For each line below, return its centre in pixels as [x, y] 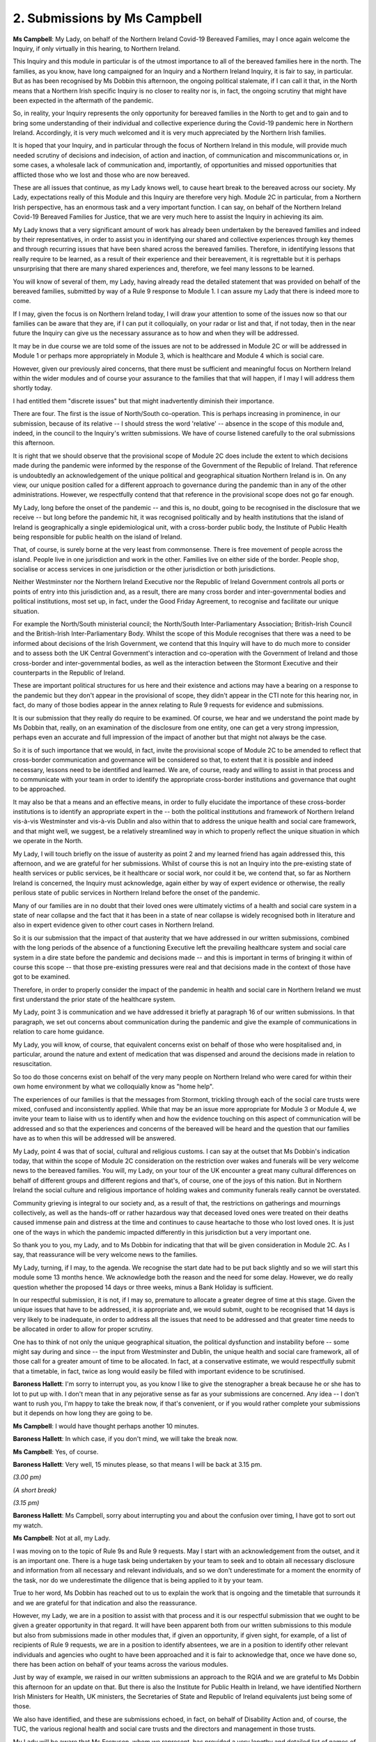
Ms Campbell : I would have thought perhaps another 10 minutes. [106, 1426]
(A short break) [35, 1490]
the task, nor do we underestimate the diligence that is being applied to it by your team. [138, 1580]
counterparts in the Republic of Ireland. [69, 672]
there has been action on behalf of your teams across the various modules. [121, 1664]
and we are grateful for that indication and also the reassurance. [105, 1603]
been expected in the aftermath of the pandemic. [83, 100]
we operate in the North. [48, 841]
